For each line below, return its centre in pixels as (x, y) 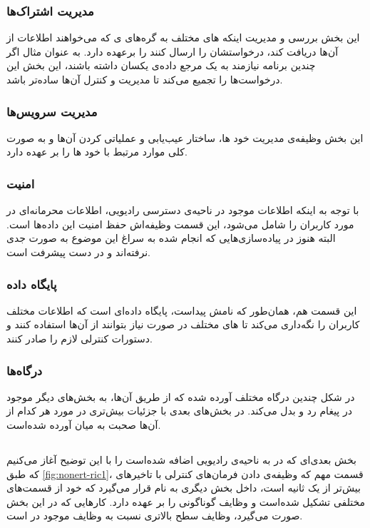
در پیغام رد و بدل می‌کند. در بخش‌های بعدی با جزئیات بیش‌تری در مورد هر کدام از (179, 411)
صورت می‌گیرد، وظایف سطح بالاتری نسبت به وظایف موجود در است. (155, 516)
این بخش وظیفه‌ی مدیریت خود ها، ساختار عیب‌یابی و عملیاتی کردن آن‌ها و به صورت (185, 137)
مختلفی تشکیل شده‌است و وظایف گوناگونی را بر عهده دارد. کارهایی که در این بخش (186, 501)
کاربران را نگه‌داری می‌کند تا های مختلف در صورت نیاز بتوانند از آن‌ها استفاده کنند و (183, 324)
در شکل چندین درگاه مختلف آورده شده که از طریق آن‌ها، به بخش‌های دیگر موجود (181, 396)
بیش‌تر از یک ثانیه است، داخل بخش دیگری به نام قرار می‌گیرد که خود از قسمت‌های (184, 488)
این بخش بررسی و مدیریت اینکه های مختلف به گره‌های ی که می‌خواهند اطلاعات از (183, 37)
